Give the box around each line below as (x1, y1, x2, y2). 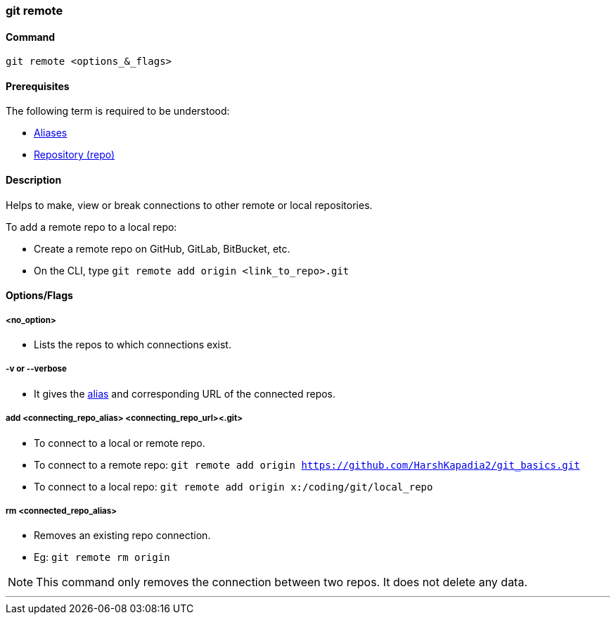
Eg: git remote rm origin (34, 551, 170, 564)
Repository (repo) (34, 148, 115, 161)
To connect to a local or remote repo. (34, 436, 205, 449)
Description (6, 174, 62, 186)
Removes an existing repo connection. (34, 529, 211, 542)
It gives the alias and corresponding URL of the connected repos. (34, 387, 336, 400)
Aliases (34, 127, 68, 139)
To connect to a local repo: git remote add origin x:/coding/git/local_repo (34, 480, 433, 493)
